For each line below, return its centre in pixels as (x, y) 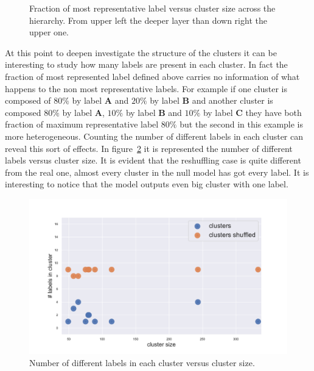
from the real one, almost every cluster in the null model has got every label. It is (157, 172)
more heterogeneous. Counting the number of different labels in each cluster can (154, 136)
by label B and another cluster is (211, 100)
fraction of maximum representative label (82, 124)
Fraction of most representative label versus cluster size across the (152, 8)
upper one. (49, 32)
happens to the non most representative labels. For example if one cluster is (146, 88)
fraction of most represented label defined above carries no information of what (152, 76)
